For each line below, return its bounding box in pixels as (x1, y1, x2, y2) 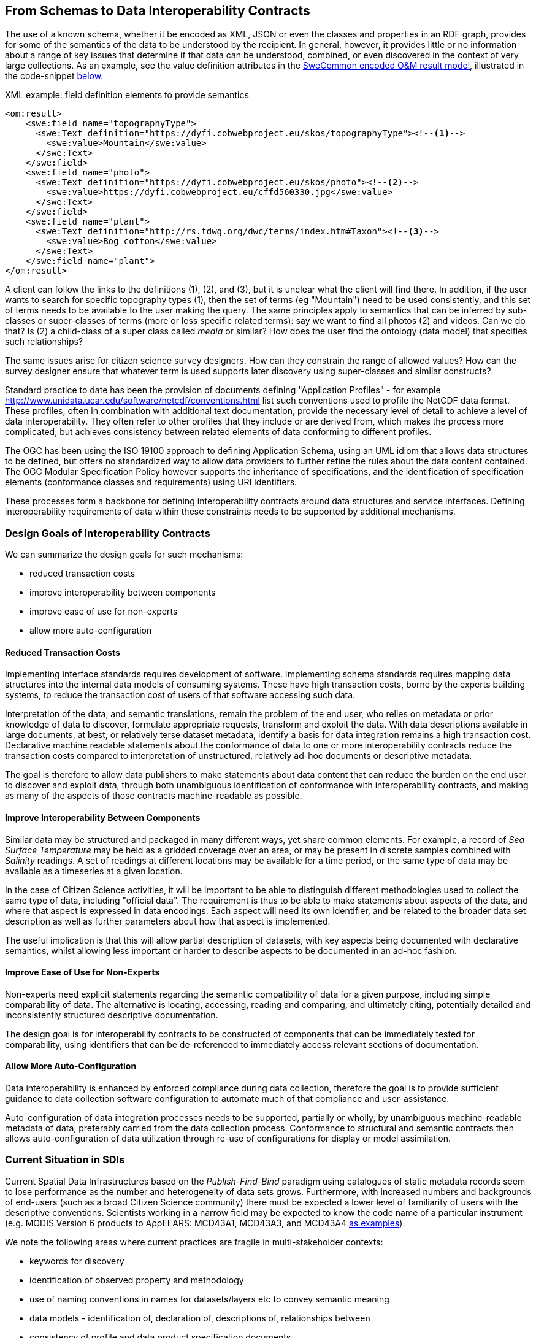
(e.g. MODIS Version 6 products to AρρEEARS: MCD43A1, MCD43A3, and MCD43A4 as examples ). (5, 1217, 405, 1228)
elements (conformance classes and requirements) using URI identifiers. (5, 477, 297, 488)
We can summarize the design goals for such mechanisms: (5, 549, 243, 560)
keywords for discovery (29, 1255, 124, 1266)
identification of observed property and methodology (29, 1274, 244, 1285)
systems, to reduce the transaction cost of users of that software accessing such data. (5, 690, 356, 701)
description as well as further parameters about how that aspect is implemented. (5, 915, 331, 926)
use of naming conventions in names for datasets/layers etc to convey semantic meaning (29, 1293, 389, 1304)
